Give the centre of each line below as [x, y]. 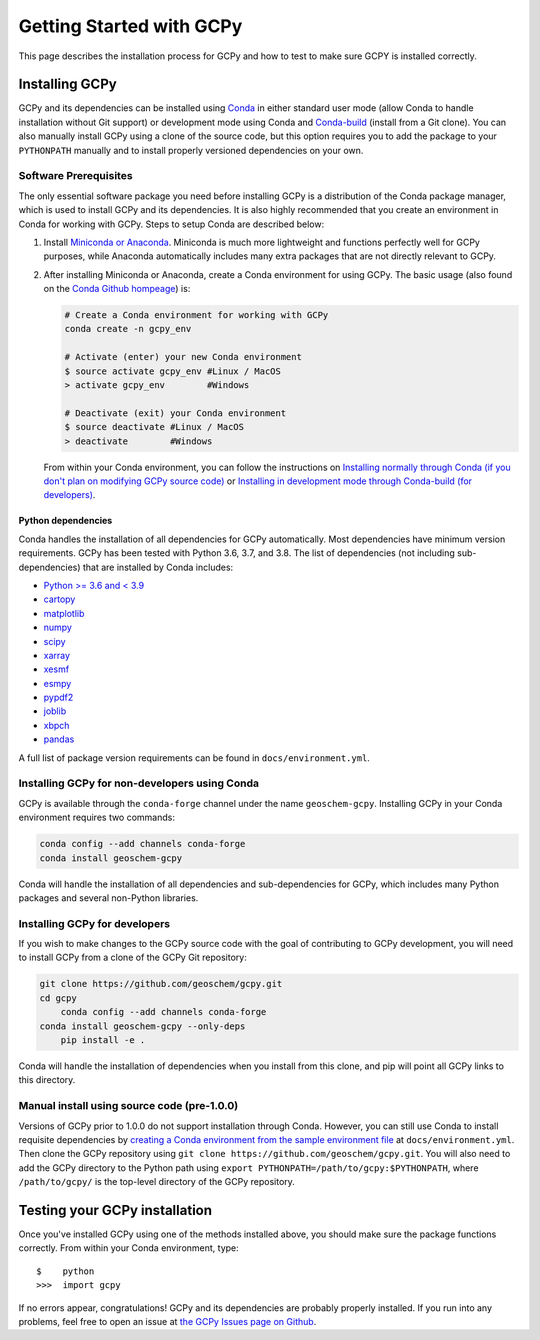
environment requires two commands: [96, 817]
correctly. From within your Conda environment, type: [128, 1248]
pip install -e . [103, 1039]
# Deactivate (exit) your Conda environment [175, 413]
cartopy [59, 599]
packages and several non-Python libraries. [108, 897]
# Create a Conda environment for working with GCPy [196, 315]
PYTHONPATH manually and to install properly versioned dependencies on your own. [191, 150]
